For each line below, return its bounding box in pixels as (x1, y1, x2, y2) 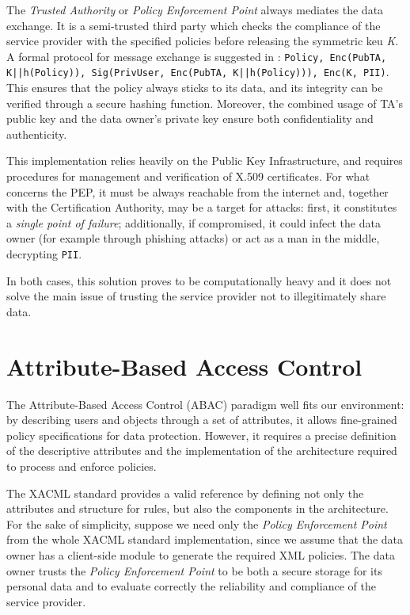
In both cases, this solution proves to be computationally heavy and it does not (6, 272, 392, 288)
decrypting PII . (6, 246, 82, 262)
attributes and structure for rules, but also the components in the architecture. (6, 500, 389, 517)
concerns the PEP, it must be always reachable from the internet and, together (6, 183, 389, 200)
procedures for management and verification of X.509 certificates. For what (6, 168, 370, 185)
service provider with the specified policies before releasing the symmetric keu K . (6, 32, 399, 49)
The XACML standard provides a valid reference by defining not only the (6, 484, 364, 501)
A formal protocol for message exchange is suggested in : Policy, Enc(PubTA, (6, 48, 387, 64)
